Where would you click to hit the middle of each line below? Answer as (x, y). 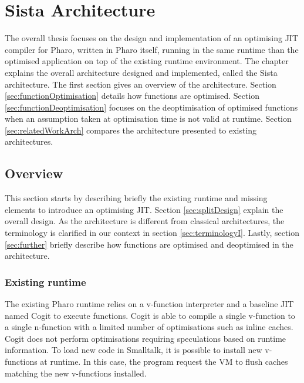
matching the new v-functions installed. (76, 373)
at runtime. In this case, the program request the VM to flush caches (164, 362)
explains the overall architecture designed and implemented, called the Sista (141, 72)
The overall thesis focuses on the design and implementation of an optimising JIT (152, 38)
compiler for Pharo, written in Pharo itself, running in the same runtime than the (152, 49)
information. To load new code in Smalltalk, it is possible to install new (134, 350)
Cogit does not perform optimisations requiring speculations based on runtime (146, 338)
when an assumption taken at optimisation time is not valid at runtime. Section (148, 119)
